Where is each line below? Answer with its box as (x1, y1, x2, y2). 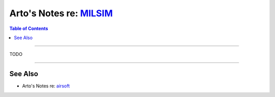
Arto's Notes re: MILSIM (9, 8, 113, 19)
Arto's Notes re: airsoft (22, 83, 70, 89)
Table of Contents (9, 25, 48, 31)
